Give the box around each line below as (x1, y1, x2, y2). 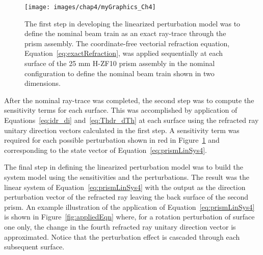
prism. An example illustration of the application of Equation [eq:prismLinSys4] (4, 201, 255, 212)
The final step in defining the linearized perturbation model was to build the (4, 162, 243, 172)
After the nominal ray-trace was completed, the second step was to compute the (4, 94, 254, 105)
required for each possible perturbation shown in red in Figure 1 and (4, 135, 220, 145)
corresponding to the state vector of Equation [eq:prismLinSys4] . (4, 144, 207, 155)
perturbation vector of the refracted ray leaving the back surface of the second (4, 192, 249, 202)
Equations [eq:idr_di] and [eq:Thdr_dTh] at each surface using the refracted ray (4, 115, 259, 125)
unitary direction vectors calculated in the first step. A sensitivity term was (4, 124, 240, 135)
